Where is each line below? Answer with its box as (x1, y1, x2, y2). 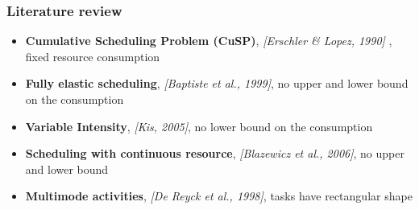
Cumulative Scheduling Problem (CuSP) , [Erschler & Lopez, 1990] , (25, 32, 392, 49)
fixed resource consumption (25, 47, 160, 64)
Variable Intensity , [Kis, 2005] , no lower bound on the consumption (25, 117, 373, 134)
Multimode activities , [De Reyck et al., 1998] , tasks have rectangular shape (25, 187, 413, 204)
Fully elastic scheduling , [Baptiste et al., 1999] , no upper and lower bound (25, 75, 409, 92)
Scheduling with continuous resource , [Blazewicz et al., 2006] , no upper (25, 145, 404, 162)
